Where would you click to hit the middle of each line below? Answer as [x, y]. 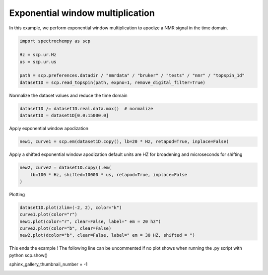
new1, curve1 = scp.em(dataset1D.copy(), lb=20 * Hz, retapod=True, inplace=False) [124, 142]
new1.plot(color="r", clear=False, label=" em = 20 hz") [90, 221]
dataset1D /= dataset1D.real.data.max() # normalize [86, 108]
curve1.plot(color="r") [49, 214]
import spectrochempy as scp [55, 41]
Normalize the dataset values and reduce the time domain [68, 95]
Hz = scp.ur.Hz [38, 55]
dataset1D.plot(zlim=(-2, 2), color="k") [71, 207]
